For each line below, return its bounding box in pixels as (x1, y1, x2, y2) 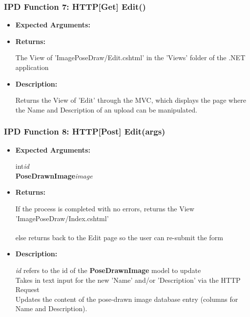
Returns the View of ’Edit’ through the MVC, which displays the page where (15, 95, 246, 105)
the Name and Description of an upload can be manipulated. (15, 104, 197, 114)
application (15, 62, 49, 72)
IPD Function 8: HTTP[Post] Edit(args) (4, 125, 166, 137)
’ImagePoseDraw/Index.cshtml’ (15, 213, 109, 223)
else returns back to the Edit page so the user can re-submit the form (15, 232, 223, 242)
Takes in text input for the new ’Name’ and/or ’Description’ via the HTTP (15, 274, 241, 285)
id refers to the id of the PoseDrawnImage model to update (15, 265, 201, 275)
